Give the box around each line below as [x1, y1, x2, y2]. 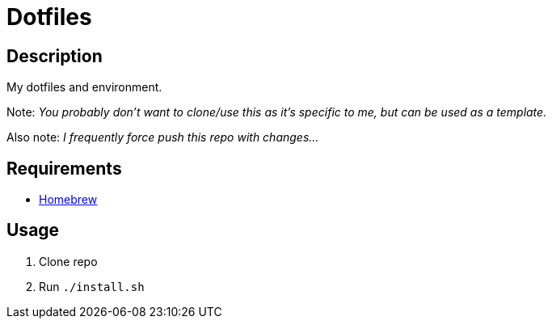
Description [6, 45, 103, 66]
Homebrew [39, 192, 98, 207]
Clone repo [39, 254, 98, 268]
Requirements [6, 158, 122, 179]
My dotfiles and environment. [6, 80, 162, 95]
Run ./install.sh [39, 279, 145, 293]
